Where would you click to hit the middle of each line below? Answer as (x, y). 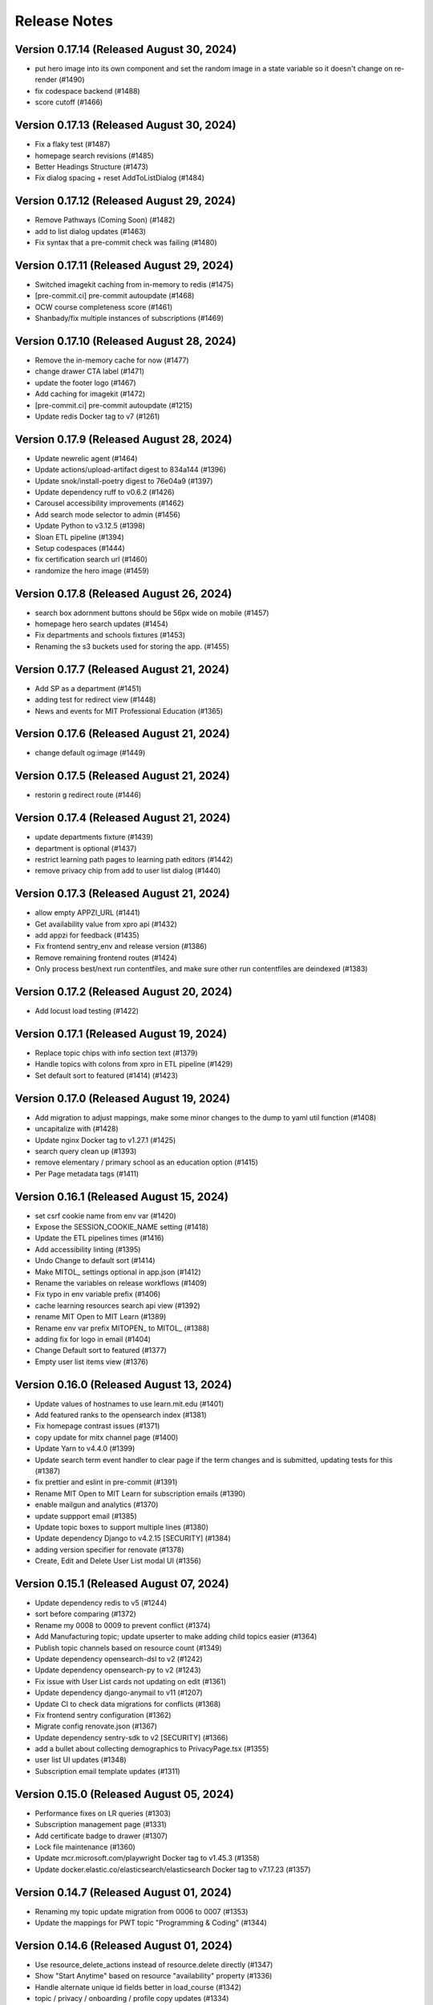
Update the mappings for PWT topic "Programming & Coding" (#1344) (151, 1922)
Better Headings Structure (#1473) (91, 166)
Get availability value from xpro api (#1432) (106, 924)
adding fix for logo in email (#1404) (93, 1339)
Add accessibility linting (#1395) (88, 1249)
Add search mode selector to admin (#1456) (107, 514)
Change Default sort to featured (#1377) (101, 1351)
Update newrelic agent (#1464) (86, 458)
